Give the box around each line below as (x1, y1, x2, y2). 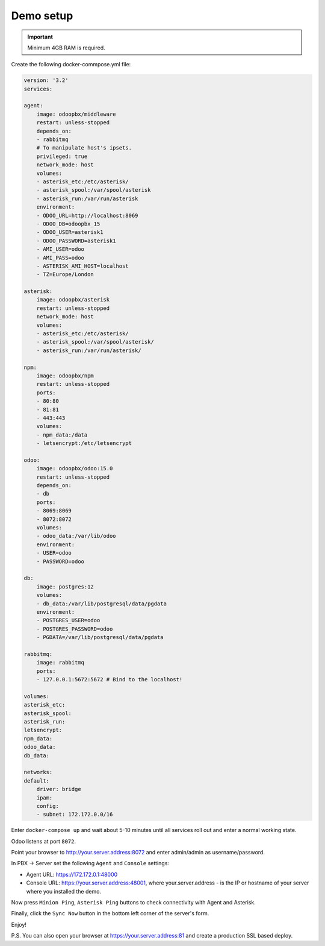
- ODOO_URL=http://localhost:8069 (36, 212, 138, 219)
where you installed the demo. (26, 888, 102, 895)
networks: (23, 769, 53, 776)
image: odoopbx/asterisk (36, 296, 110, 303)
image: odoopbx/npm (36, 372, 94, 379)
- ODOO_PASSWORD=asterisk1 (36, 237, 117, 244)
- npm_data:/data (36, 431, 88, 438)
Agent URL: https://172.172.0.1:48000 (26, 871, 118, 878)
